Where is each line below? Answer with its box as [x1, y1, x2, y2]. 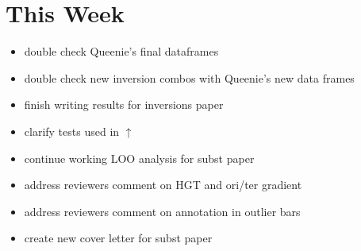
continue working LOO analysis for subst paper [24, 149, 255, 166]
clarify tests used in [24, 122, 120, 139]
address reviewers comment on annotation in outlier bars [24, 203, 301, 219]
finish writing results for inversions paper [24, 96, 224, 113]
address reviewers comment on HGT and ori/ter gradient [24, 176, 302, 193]
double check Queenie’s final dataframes [24, 43, 219, 60]
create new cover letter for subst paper [24, 230, 213, 246]
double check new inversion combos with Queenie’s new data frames [24, 69, 355, 86]
